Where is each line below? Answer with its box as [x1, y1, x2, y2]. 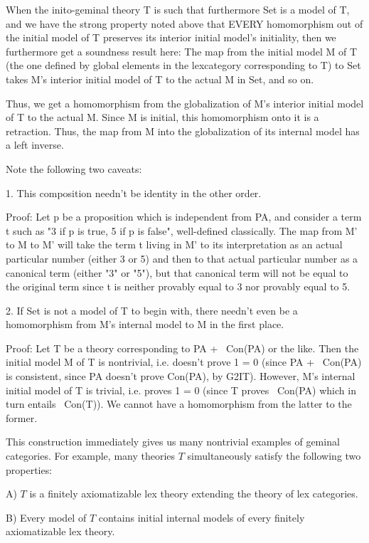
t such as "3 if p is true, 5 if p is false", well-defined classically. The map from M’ [6, 223, 358, 238]
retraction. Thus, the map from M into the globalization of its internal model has [6, 123, 360, 138]
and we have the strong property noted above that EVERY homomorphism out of [6, 16, 363, 31]
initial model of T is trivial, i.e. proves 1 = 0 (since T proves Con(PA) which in [6, 382, 356, 397]
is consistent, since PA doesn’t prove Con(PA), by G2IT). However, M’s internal [6, 369, 355, 384]
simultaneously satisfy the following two [187, 448, 361, 463]
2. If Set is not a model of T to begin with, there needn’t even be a [6, 302, 298, 317]
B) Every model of [6, 510, 87, 524]
